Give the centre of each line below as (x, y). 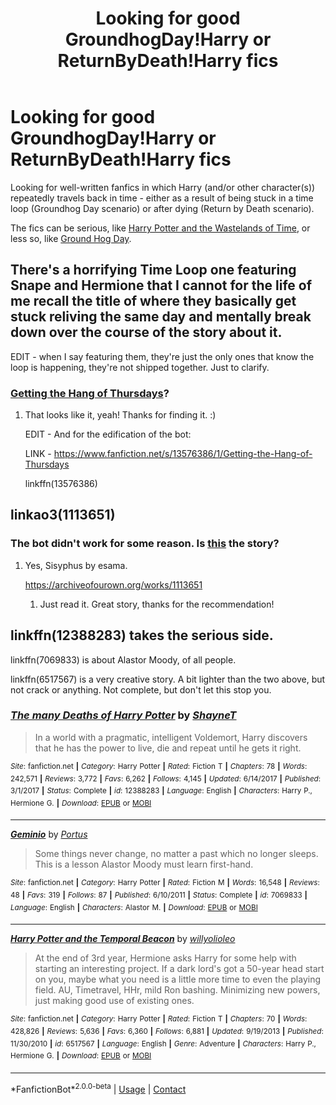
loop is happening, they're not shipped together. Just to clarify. (140, 367)
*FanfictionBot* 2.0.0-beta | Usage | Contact (98, 1088)
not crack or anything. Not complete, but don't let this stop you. (141, 689)
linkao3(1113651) (63, 515)
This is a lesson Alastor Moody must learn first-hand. (144, 864)
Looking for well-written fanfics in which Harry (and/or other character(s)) (163, 187)
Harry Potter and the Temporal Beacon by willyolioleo (123, 939)
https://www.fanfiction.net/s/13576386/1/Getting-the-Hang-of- (183, 454)
